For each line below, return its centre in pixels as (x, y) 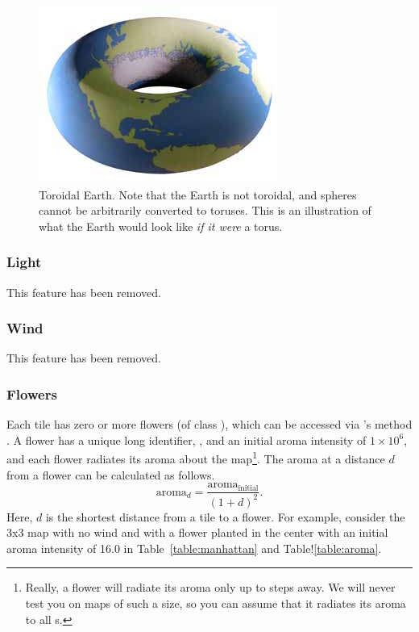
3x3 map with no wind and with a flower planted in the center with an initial (197, 532)
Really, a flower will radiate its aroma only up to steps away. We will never (210, 587)
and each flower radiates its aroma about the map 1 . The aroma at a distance (196, 458)
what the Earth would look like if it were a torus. (161, 226)
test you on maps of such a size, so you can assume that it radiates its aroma (216, 603)
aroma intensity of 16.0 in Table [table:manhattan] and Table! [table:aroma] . (194, 548)
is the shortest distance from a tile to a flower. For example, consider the (225, 516)
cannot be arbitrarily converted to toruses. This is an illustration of (205, 210)
